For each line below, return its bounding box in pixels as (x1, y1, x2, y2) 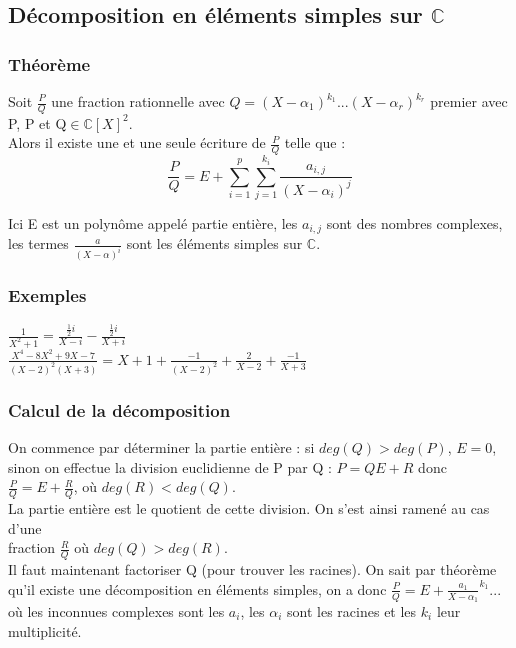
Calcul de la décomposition (8, 397, 231, 422)
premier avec (430, 91, 508, 111)
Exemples (8, 283, 87, 308)
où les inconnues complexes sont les (8, 601, 225, 622)
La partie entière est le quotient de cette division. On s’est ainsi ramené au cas (8, 497, 490, 518)
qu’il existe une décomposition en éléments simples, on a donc (8, 578, 387, 599)
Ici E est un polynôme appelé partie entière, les (8, 213, 298, 234)
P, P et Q (8, 112, 67, 133)
